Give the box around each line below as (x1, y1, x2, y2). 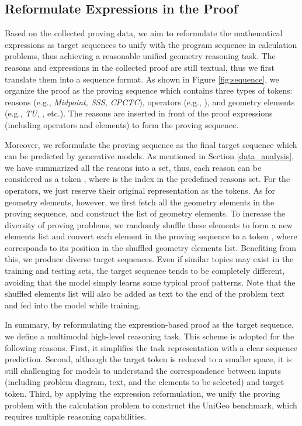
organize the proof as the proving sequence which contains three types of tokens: (5, 84, 293, 97)
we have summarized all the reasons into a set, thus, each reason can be (5, 161, 262, 173)
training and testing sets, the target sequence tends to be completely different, (5, 264, 285, 277)
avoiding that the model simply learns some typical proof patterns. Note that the (5, 276, 296, 288)
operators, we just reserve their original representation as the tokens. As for (5, 184, 275, 196)
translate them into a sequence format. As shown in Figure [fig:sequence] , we (5, 73, 279, 85)
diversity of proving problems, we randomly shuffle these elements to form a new (5, 218, 293, 231)
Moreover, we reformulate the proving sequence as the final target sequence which (5, 138, 297, 150)
